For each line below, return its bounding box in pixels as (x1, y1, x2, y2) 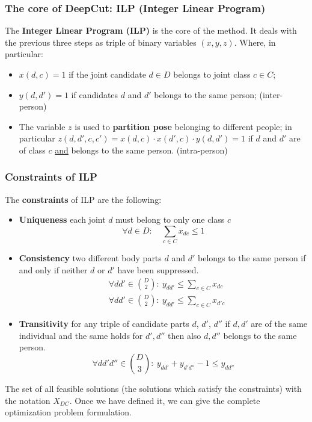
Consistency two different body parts (19, 252, 162, 264)
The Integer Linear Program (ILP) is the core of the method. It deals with (5, 24, 297, 37)
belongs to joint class (173, 68, 251, 80)
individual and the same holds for (19, 329, 143, 341)
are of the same (251, 317, 308, 330)
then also (168, 329, 201, 341)
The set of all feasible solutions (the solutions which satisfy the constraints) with (5, 382, 302, 394)
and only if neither (19, 263, 88, 276)
